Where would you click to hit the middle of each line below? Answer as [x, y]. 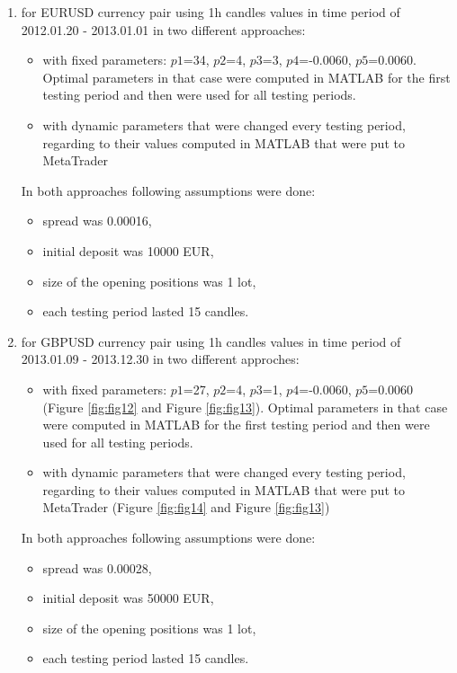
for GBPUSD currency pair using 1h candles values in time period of [211, 341]
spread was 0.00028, [97, 567]
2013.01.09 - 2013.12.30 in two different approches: [160, 359]
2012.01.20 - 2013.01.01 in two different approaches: [163, 29]
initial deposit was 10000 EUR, [128, 250]
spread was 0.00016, [97, 221]
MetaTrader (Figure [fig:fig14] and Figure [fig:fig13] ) [186, 507]
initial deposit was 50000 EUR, [128, 598]
